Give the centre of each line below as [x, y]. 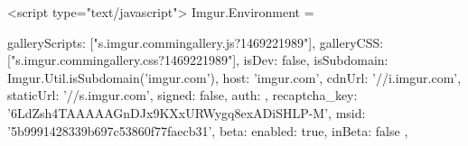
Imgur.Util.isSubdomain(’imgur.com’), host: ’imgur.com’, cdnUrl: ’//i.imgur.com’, [234, 77]
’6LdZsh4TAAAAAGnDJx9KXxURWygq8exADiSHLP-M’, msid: [187, 112]
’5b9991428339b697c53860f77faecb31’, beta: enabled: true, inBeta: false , [208, 130]
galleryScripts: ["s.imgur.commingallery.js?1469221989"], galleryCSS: [196, 42]
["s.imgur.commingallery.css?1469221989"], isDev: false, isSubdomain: [198, 60]
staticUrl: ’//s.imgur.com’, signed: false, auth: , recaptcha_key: [183, 95]
